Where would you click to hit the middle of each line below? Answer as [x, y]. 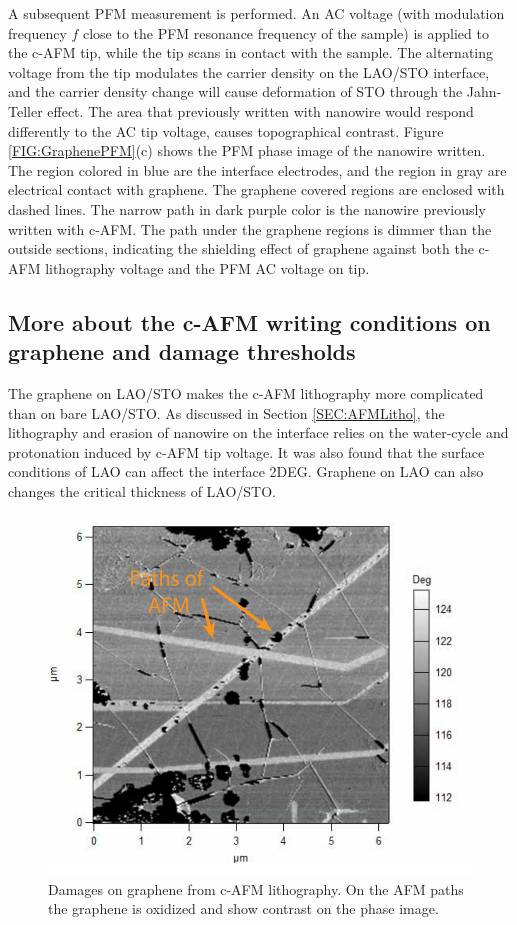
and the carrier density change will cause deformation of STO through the [235, 91]
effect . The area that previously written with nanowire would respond [260, 110]
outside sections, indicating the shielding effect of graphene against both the [241, 248]
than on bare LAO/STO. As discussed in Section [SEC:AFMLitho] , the [226, 412]
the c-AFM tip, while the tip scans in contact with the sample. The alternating [251, 52]
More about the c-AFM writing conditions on [249, 321]
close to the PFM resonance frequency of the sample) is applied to [285, 32]
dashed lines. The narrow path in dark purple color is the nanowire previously [247, 208]
